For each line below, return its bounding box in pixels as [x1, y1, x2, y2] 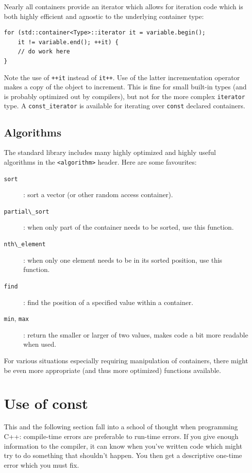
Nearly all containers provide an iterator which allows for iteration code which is [4, 1, 243, 11]
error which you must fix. [4, 459, 79, 470]
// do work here [17, 48, 70, 55]
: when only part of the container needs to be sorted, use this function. [23, 222, 234, 232]
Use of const [4, 393, 88, 413]
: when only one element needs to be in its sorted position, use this [23, 254, 222, 265]
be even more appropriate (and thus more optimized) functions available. [4, 365, 221, 375]
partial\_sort [4, 208, 50, 215]
